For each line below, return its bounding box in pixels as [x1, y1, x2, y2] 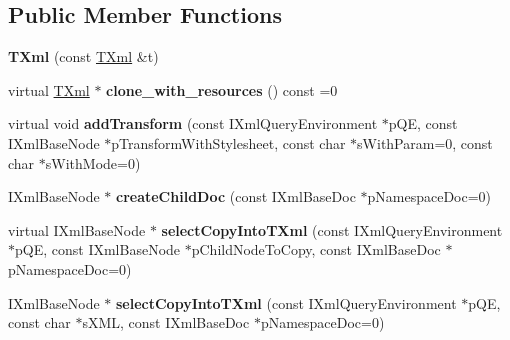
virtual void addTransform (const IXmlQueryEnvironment [8, 113, 378, 134]
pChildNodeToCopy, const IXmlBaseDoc [191, 239, 441, 260]
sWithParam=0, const [357, 132, 493, 153]
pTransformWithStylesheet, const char [111, 132, 346, 153]
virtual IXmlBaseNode [8, 219, 146, 240]
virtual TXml [8, 79, 90, 100]
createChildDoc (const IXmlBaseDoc [115, 186, 356, 207]
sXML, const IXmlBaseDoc [82, 312, 250, 333]
